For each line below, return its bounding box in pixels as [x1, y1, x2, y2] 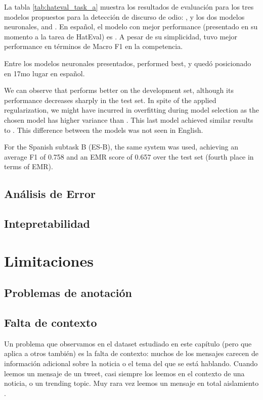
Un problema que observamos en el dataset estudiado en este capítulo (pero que [4, 338, 252, 348]
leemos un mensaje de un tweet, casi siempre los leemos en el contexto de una [4, 368, 245, 378]
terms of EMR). [4, 161, 53, 172]
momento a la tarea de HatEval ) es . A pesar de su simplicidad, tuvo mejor [4, 31, 238, 41]
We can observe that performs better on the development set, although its [4, 85, 234, 95]
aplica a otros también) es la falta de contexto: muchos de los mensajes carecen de [4, 348, 258, 359]
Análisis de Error [4, 186, 96, 202]
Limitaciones [4, 250, 94, 271]
